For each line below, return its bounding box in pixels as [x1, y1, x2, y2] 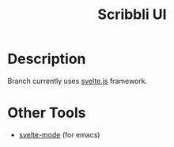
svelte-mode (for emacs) [18, 130, 100, 139]
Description [7, 50, 86, 68]
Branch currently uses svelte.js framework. [7, 76, 148, 85]
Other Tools [7, 104, 86, 122]
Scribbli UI [97, 6, 167, 24]
